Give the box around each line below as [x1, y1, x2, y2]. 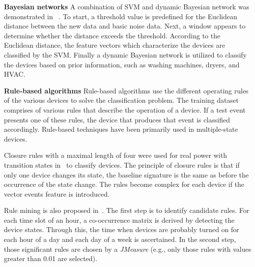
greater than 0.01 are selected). [4, 253, 97, 264]
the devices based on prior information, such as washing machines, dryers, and [4, 59, 240, 69]
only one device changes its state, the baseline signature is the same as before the [4, 169, 249, 179]
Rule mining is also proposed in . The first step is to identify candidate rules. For [4, 205, 250, 215]
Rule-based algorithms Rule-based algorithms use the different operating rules [4, 85, 249, 95]
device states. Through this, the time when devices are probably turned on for [4, 224, 239, 235]
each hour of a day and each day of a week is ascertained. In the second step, [4, 234, 236, 244]
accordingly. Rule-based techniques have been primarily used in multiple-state [4, 124, 238, 134]
